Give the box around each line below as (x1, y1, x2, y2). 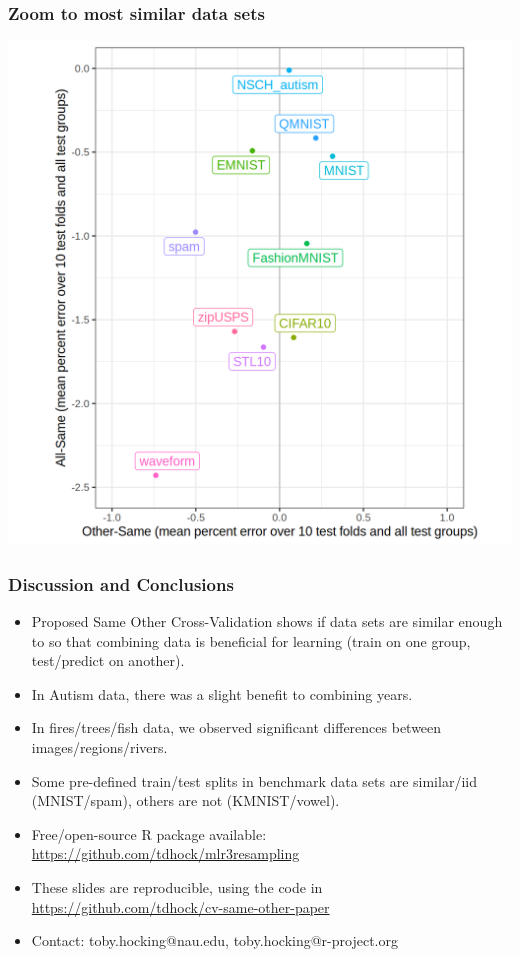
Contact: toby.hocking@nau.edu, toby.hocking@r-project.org (31, 930, 398, 951)
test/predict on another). (31, 650, 185, 671)
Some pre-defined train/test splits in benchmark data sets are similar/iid (31, 770, 477, 791)
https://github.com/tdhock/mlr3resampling (31, 843, 300, 864)
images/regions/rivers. (31, 737, 168, 757)
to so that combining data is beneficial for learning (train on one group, (31, 630, 471, 651)
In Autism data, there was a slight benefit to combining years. (31, 683, 413, 704)
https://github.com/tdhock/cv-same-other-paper (31, 896, 330, 917)
